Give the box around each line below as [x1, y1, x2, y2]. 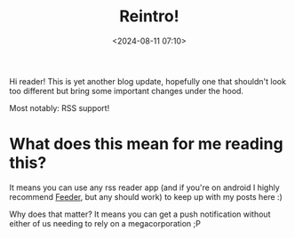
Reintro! [119, 6, 179, 27]
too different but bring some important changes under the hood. [9, 85, 244, 96]
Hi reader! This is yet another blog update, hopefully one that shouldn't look [9, 75, 287, 86]
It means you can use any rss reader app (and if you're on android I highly [9, 182, 280, 193]
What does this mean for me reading [9, 134, 283, 155]
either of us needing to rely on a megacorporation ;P [9, 218, 202, 228]
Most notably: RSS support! [9, 102, 110, 113]
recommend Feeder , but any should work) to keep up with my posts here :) [9, 191, 283, 202]
